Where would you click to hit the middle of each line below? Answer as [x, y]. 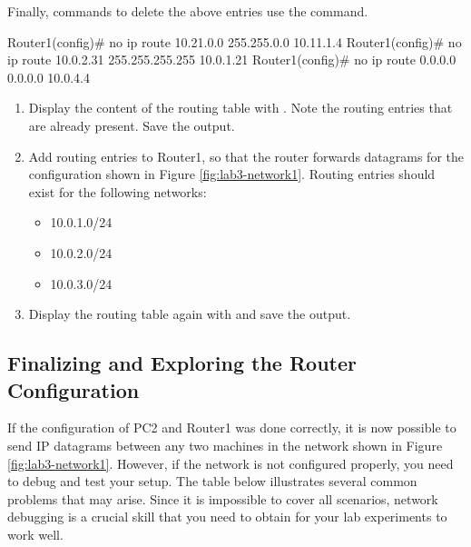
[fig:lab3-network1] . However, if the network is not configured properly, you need [231, 463]
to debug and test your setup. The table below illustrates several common [212, 481]
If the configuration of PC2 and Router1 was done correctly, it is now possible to [232, 428]
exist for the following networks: [118, 191]
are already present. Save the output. [132, 125]
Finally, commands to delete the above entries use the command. [188, 11]
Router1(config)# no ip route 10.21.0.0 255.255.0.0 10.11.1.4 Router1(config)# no [235, 41]
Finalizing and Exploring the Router [182, 363]
